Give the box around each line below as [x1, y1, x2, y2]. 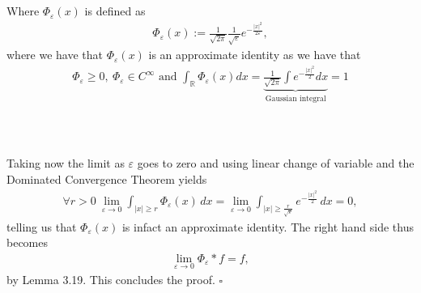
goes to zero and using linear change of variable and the [137, 155, 415, 172]
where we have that [6, 46, 104, 63]
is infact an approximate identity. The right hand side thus [121, 218, 415, 235]
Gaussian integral [265, 94, 326, 103]
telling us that [6, 218, 77, 235]
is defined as [84, 2, 146, 19]
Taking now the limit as [6, 155, 125, 172]
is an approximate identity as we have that [148, 46, 361, 63]
